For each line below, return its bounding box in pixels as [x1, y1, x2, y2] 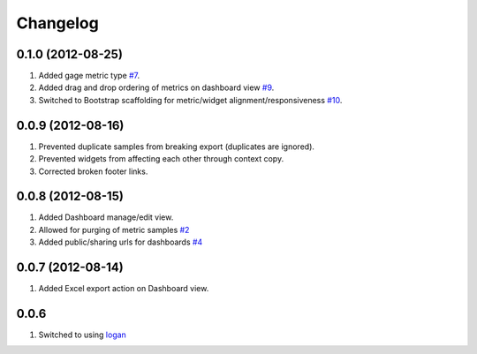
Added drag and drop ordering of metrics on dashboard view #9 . [38, 82, 275, 93]
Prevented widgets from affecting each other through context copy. [38, 154, 284, 164]
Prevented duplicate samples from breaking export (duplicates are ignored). [38, 141, 315, 152]
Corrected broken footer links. [38, 166, 148, 177]
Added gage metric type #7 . [38, 71, 140, 81]
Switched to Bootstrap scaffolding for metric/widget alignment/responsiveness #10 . [38, 94, 343, 105]
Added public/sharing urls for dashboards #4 [38, 237, 203, 247]
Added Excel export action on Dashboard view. [38, 283, 209, 294]
